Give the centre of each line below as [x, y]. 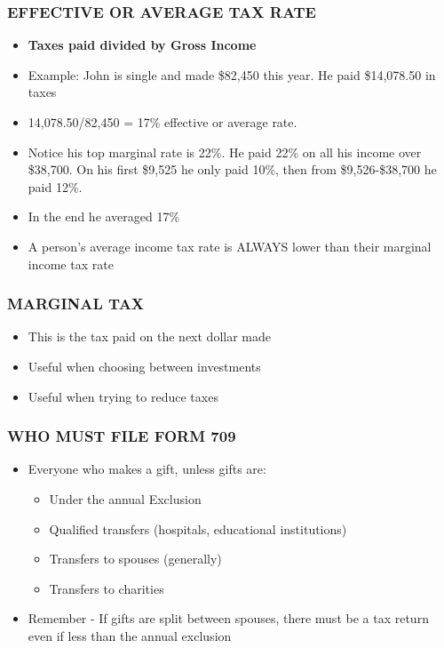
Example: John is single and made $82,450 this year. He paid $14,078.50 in [232, 74]
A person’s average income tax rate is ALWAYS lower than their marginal [230, 246]
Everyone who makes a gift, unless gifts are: [147, 469]
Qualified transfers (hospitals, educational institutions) [198, 528]
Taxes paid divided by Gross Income [142, 45]
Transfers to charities [107, 588]
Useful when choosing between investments [144, 366]
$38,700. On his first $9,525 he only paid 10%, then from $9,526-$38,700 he [232, 169]
